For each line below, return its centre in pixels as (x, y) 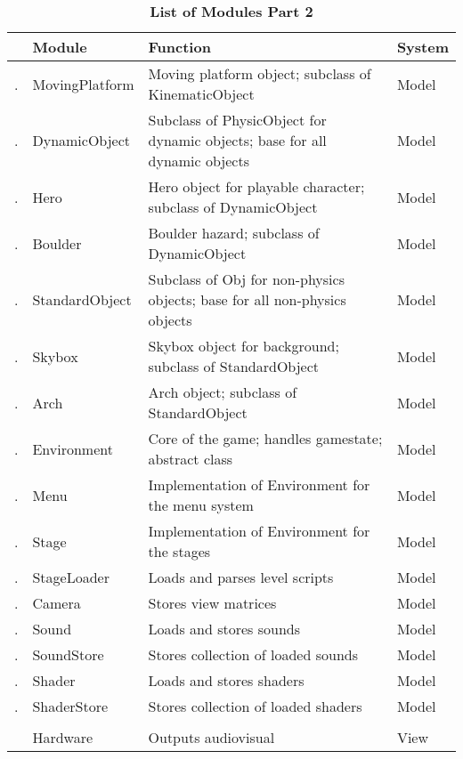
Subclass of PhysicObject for (237, 120)
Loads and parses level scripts (241, 577)
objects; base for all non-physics (247, 299)
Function (179, 47)
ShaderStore (70, 706)
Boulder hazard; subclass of (234, 233)
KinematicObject (201, 94)
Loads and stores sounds (224, 629)
